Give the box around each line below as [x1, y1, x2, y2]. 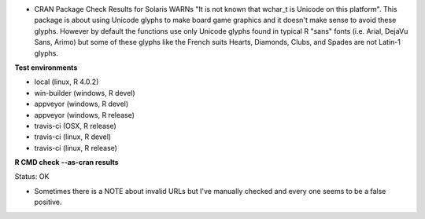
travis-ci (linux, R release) [34, 143, 118, 152]
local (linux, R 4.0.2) [34, 77, 99, 86]
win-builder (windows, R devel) [34, 88, 135, 97]
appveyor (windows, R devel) [34, 99, 129, 109]
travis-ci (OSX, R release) [34, 121, 117, 130]
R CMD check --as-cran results [14, 158, 119, 167]
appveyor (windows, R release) [34, 110, 135, 119]
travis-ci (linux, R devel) [34, 132, 112, 141]
